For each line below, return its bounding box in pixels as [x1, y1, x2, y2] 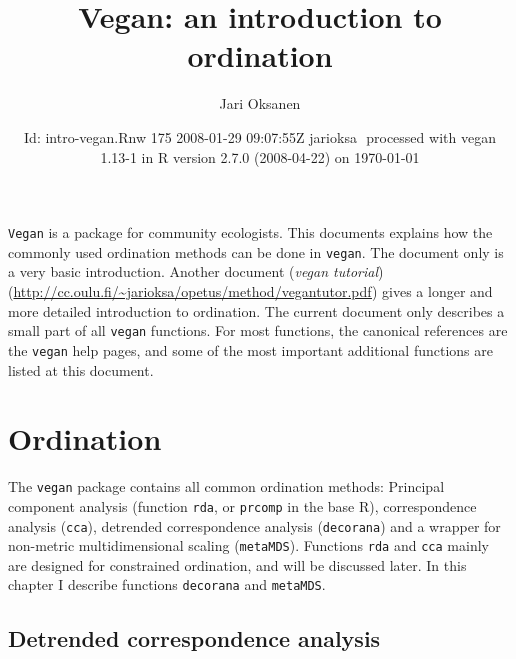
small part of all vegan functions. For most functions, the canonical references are [8, 320, 508, 341]
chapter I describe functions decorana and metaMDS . [8, 574, 326, 595]
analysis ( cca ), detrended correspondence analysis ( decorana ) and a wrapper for [8, 515, 501, 536]
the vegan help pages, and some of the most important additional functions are [8, 339, 493, 360]
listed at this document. [8, 359, 154, 380]
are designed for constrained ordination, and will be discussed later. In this [8, 554, 467, 575]
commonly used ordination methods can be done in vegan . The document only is [8, 241, 504, 262]
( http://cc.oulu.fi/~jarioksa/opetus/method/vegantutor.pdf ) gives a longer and [8, 281, 493, 301]
